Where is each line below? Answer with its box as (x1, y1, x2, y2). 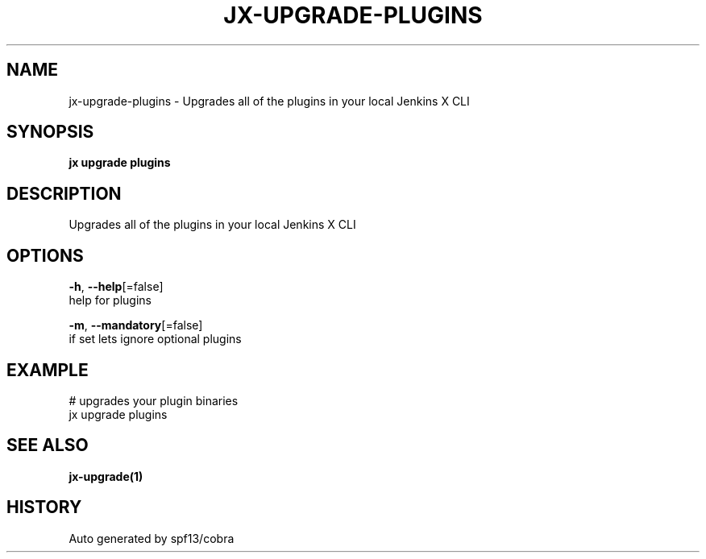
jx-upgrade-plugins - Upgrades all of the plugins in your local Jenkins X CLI (69, 93, 470, 108)
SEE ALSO (6, 435, 89, 456)
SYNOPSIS (6, 122, 94, 143)
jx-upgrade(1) (69, 469, 143, 483)
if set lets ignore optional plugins (69, 332, 242, 346)
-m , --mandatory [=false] (69, 318, 203, 333)
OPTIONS (6, 245, 84, 266)
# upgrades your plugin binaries (69, 393, 239, 408)
